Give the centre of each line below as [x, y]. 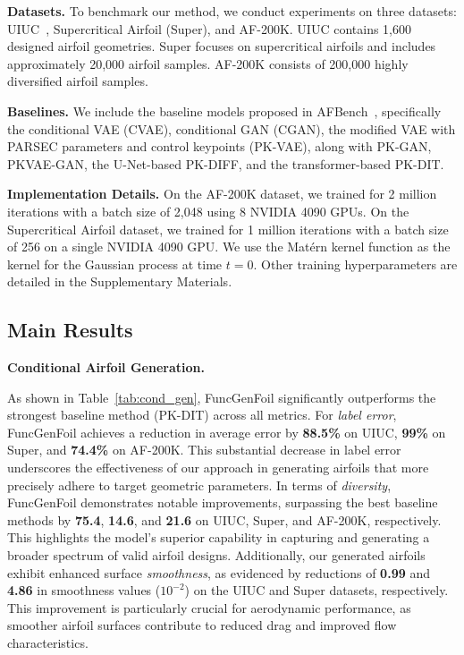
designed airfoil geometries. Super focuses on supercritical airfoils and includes [222, 46]
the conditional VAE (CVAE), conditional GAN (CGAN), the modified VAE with [232, 128]
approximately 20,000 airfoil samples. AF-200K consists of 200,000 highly [208, 63]
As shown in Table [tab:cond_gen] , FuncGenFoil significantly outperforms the [222, 397]
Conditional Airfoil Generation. [106, 367]
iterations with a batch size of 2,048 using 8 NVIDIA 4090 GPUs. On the [208, 211]
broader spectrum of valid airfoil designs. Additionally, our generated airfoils [216, 555]
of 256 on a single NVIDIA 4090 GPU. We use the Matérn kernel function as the [229, 247]
